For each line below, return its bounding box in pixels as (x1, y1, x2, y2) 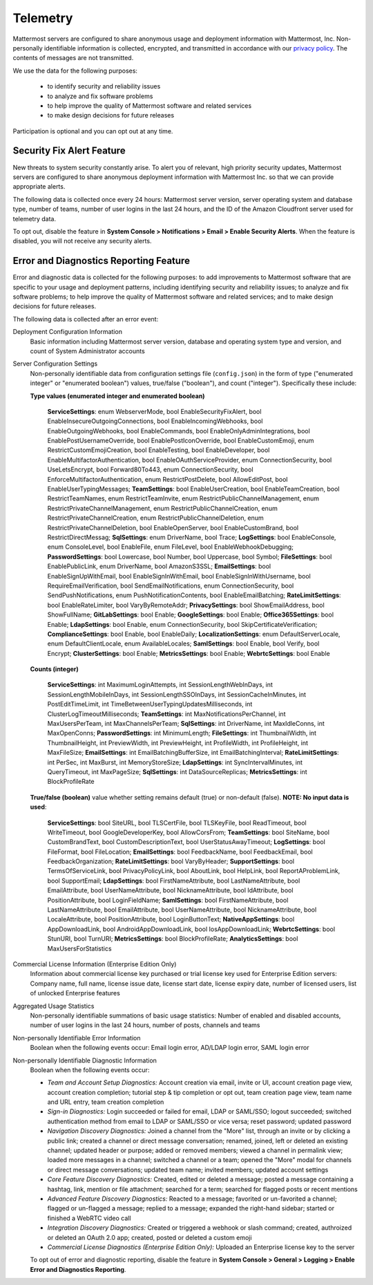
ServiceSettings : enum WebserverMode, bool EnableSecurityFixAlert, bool (47, 407, 262, 415)
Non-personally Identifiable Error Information (12, 1033, 141, 1042)
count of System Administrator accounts (30, 346, 145, 355)
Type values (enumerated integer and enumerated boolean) (30, 391, 205, 400)
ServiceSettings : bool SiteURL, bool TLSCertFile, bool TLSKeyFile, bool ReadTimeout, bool (47, 818, 307, 827)
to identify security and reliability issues (47, 82, 161, 91)
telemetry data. (12, 214, 57, 223)
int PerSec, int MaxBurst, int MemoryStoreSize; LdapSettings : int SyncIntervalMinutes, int (47, 758, 303, 767)
